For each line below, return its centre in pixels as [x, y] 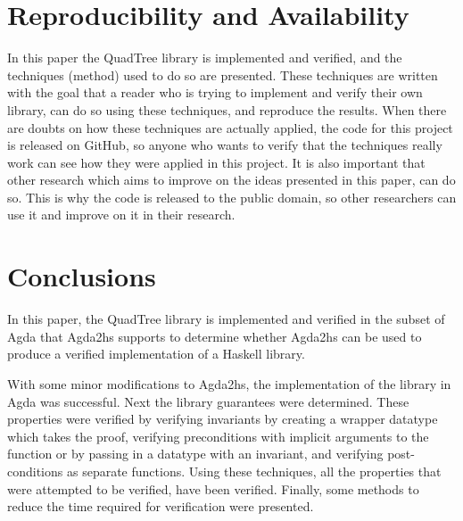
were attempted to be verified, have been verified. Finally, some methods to [213, 488]
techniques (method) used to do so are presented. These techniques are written [223, 74]
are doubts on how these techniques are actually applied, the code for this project [230, 127]
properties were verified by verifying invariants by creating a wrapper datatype [223, 419]
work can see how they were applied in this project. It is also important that [216, 162]
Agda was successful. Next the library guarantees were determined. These [208, 401]
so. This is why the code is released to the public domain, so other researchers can [232, 197]
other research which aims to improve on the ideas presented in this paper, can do [231, 180]
